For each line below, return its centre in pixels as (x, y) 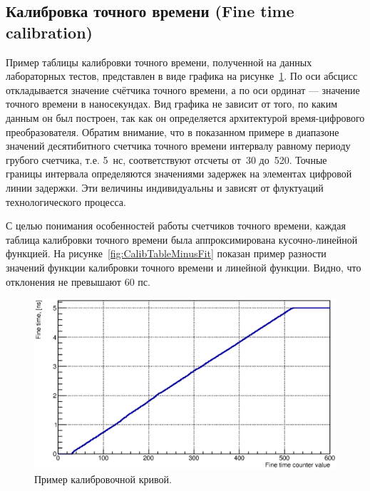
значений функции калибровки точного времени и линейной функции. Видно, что (184, 267)
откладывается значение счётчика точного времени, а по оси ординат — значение (183, 89)
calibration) (49, 32)
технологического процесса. (66, 201)
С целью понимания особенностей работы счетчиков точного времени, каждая (176, 226)
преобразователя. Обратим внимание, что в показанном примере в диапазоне (173, 131)
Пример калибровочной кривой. (103, 479)
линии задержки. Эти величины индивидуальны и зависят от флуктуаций (165, 187)
